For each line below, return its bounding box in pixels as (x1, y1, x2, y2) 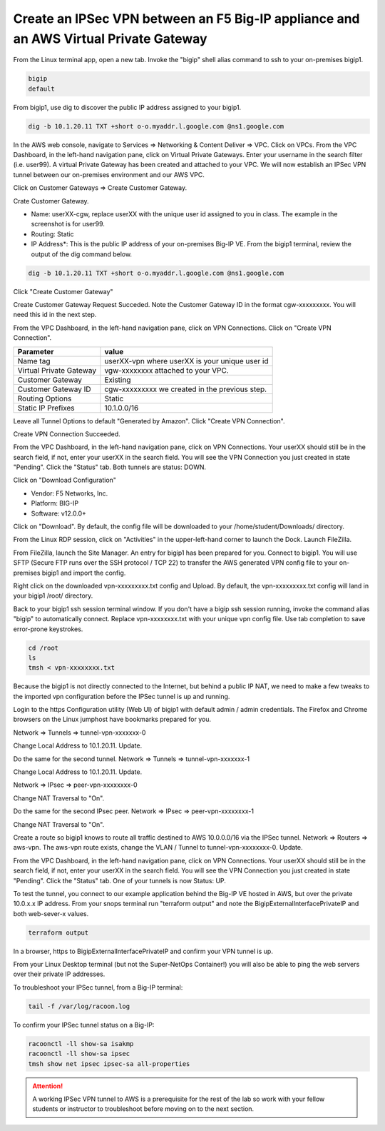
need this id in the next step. (13, 311, 97, 319)
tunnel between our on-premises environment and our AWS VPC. (13, 170, 205, 179)
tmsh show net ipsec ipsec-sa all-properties (28, 1060, 190, 1067)
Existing (104, 375, 131, 385)
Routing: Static (31, 229, 74, 238)
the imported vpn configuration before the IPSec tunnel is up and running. (13, 692, 230, 700)
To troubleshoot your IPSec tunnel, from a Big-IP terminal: (13, 982, 183, 992)
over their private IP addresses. (13, 970, 106, 978)
